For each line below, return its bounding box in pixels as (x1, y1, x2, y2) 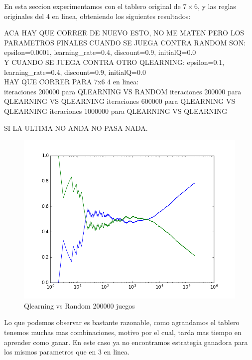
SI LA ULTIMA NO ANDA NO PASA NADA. (4, 122, 148, 133)
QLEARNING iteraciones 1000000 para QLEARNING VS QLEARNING (4, 105, 228, 116)
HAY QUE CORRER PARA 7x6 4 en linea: (4, 76, 139, 87)
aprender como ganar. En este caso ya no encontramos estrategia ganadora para (4, 337, 248, 347)
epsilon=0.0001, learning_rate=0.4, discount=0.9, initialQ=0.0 (4, 47, 196, 57)
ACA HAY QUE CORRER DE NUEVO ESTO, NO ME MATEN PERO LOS (4, 27, 245, 38)
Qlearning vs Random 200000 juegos (24, 300, 135, 311)
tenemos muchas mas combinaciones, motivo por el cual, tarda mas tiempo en (4, 327, 242, 337)
